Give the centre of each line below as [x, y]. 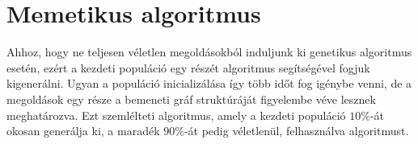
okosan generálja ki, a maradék [83, 131]
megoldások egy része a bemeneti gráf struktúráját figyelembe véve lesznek [191, 99]
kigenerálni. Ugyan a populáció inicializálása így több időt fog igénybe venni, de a [209, 83]
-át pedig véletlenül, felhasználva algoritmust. [296, 131]
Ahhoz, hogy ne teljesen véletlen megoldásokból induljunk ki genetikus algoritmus [209, 52]
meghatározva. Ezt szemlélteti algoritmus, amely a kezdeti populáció [176, 115]
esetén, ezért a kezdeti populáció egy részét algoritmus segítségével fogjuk [188, 67]
